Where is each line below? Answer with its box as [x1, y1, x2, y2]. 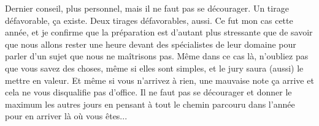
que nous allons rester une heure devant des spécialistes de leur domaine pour [5, 37, 296, 50]
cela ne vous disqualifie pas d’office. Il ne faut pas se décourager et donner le [5, 86, 292, 98]
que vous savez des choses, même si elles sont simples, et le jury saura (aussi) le [5, 61, 304, 74]
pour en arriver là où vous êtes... [5, 109, 128, 122]
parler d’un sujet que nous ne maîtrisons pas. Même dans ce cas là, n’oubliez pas [5, 50, 309, 62]
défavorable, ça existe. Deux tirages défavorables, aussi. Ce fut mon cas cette [5, 13, 293, 26]
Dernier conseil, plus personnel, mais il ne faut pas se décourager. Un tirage [5, 2, 289, 14]
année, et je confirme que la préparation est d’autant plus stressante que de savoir [5, 26, 313, 39]
